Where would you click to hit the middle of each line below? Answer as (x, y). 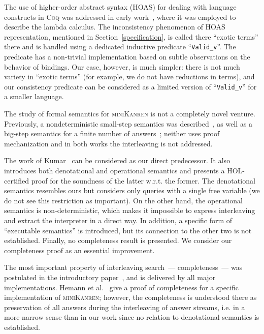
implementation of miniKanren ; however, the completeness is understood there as (130, 297)
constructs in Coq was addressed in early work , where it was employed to (120, 17)
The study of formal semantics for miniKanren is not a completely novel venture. (130, 114)
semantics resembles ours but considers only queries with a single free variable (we (132, 190)
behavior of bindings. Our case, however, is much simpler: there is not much (122, 66)
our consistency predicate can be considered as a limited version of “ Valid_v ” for (130, 86)
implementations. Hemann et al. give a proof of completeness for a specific (121, 287)
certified (17, 180)
